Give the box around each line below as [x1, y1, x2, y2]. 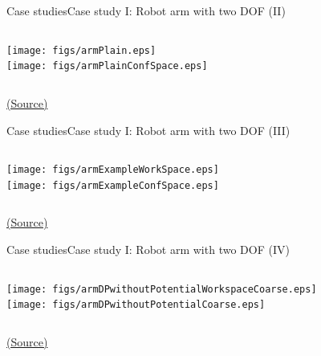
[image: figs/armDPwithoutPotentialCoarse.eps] [6, 299, 266, 311]
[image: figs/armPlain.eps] [6, 44, 156, 56]
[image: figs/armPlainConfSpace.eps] [6, 60, 208, 72]
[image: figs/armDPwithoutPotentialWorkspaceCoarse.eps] [6, 283, 317, 295]
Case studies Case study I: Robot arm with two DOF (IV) [6, 241, 290, 257]
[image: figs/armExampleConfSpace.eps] [6, 179, 219, 191]
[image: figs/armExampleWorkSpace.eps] [6, 164, 219, 176]
